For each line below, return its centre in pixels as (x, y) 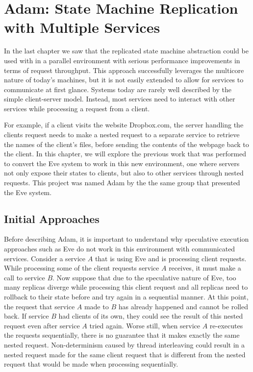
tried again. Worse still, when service (145, 325)
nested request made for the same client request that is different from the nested (125, 354)
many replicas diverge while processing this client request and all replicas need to (126, 287)
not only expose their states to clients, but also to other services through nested (124, 173)
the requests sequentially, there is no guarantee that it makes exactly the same (122, 335)
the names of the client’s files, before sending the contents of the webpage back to (126, 144)
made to (96, 306)
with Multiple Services (82, 27)
